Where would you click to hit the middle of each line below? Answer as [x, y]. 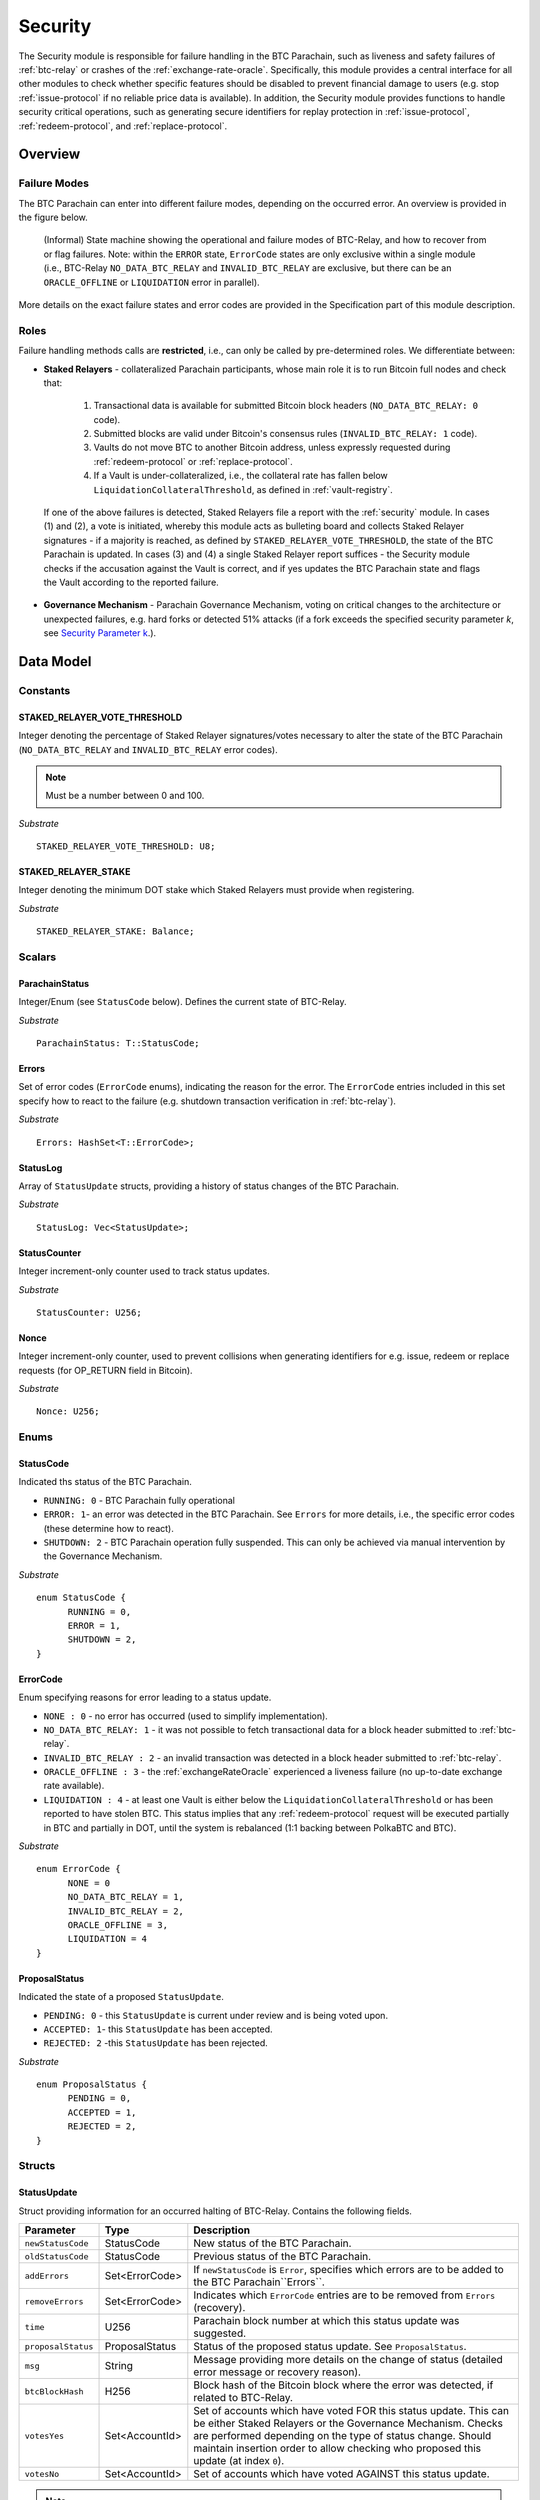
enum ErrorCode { [78, 1869]
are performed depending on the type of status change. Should [342, 2435]
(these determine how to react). [108, 1528]
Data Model [55, 661]
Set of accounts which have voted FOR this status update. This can [351, 2410]
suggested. [220, 2333]
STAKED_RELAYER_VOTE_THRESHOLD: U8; [126, 846]
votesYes [44, 2435]
